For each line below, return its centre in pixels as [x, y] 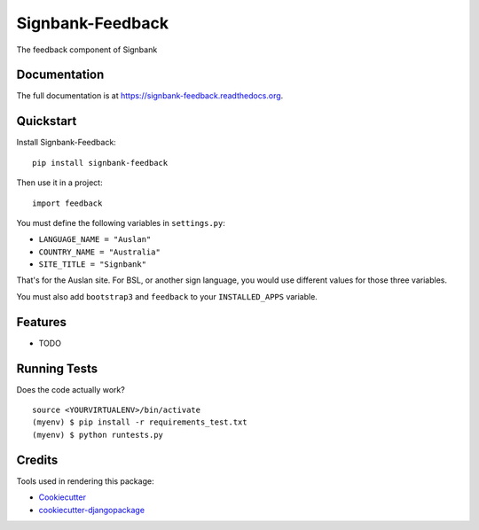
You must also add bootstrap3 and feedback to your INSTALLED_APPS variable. [167, 296]
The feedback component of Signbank [87, 50]
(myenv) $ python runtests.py [98, 435]
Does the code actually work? [71, 389]
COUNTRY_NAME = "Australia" [100, 252]
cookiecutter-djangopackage [92, 510]
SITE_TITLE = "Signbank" [92, 265]
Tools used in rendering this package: [85, 481]
